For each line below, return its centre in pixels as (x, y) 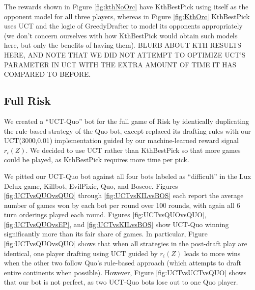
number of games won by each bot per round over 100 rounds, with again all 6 (122, 205)
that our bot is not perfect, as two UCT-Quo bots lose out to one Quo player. (121, 282)
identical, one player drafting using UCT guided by (81, 253)
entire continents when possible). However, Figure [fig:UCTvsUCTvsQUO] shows (125, 272)
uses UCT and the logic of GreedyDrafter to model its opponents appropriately (123, 26)
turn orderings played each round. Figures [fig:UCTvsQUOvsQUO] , (105, 215)
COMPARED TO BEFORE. (47, 74)
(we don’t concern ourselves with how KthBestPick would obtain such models (121, 35)
